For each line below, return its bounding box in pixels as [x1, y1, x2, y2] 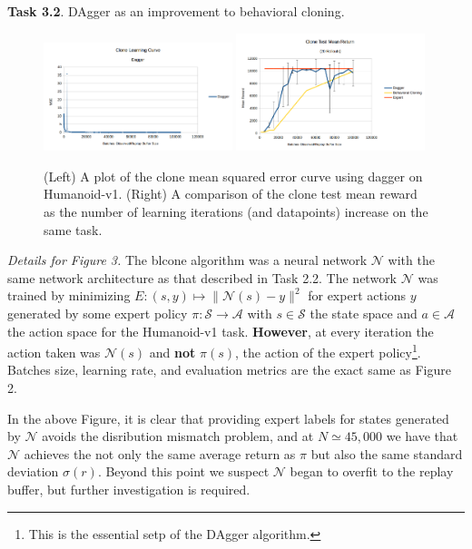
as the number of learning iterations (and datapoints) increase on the [44, 202, 428, 221]
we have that [386, 426, 458, 446]
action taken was [7, 342, 101, 361]
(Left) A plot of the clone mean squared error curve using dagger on [44, 166, 423, 185]
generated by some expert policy [7, 304, 188, 322]
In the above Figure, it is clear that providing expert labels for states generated [7, 408, 449, 427]
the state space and [310, 304, 418, 322]
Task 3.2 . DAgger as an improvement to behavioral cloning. [7, 2, 345, 20]
